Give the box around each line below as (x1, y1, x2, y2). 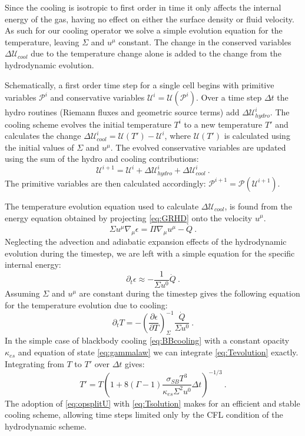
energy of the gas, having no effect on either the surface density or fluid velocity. (5, 12, 294, 25)
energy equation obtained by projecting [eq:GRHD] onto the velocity (5, 211, 253, 224)
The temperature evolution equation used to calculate (5, 199, 199, 212)
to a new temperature (184, 118, 263, 130)
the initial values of (5, 141, 74, 153)
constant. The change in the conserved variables (118, 35, 291, 48)
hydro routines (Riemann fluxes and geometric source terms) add (5, 106, 240, 118)
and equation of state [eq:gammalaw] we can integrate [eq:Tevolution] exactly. (18, 346, 299, 358)
